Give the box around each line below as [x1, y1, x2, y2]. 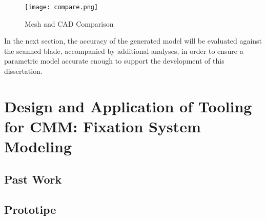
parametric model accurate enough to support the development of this [4, 55, 224, 66]
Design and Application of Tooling [4, 95, 252, 116]
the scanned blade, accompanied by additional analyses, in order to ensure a [4, 45, 243, 56]
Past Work [4, 171, 62, 187]
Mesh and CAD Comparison [25, 18, 114, 29]
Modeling [4, 136, 72, 157]
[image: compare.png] [25, 4, 98, 11]
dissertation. [4, 66, 43, 76]
